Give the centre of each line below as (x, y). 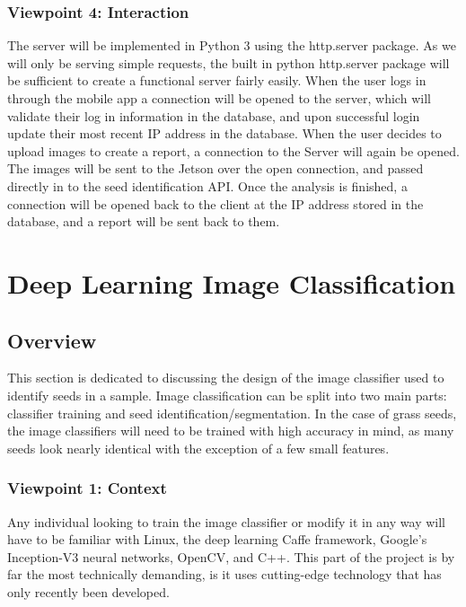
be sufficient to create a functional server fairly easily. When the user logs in (217, 80)
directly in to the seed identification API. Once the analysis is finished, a (207, 185)
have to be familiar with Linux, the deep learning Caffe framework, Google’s (217, 539)
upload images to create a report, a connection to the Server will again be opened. (233, 150)
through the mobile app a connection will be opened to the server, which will (219, 98)
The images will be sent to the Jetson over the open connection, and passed (215, 168)
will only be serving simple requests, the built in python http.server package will (229, 62)
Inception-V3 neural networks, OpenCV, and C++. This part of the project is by (231, 556)
